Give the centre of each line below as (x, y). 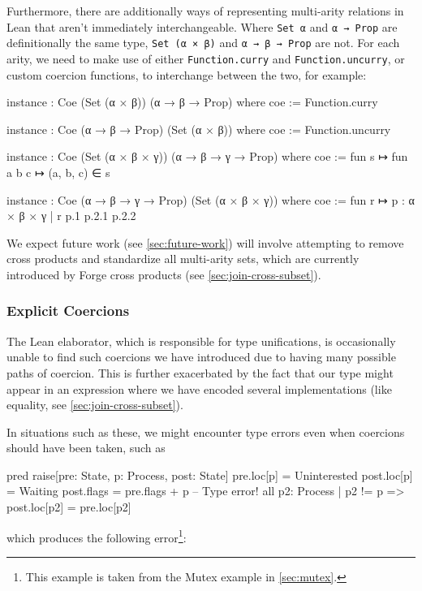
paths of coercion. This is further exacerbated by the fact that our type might (200, 372)
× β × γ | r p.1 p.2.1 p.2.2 (71, 216)
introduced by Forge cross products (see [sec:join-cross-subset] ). (164, 274)
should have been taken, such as (86, 448)
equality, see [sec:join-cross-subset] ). (95, 405)
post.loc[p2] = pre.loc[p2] (69, 507)
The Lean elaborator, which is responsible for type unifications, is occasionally (201, 341)
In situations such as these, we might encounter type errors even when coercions (206, 431)
